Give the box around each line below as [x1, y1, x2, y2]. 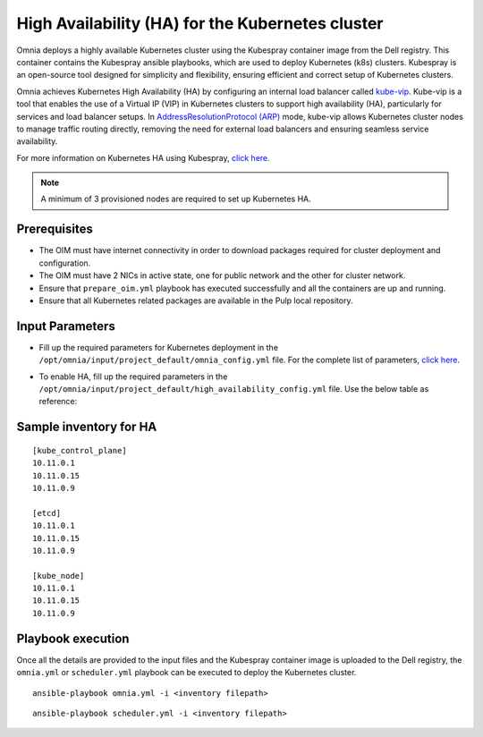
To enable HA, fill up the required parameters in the [38, 371, 228, 382]
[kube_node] [32, 571, 85, 580]
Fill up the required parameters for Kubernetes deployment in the [38, 342, 279, 352]
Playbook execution [16, 631, 130, 646]
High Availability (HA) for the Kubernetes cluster [16, 13, 384, 33]
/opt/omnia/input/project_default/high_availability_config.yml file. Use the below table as [38, 384, 429, 394]
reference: [38, 396, 78, 407]
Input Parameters [16, 318, 115, 334]
